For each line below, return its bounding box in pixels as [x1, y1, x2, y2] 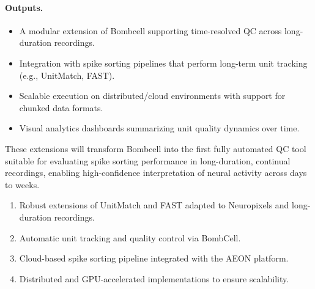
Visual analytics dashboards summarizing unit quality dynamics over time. [19, 122, 300, 134]
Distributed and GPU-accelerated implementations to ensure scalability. [19, 272, 289, 285]
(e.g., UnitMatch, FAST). [19, 68, 115, 81]
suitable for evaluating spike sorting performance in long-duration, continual [5, 154, 291, 167]
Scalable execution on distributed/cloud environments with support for [19, 89, 286, 102]
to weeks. [5, 178, 40, 191]
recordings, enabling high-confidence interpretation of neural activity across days [5, 166, 307, 179]
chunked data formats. [19, 101, 103, 114]
